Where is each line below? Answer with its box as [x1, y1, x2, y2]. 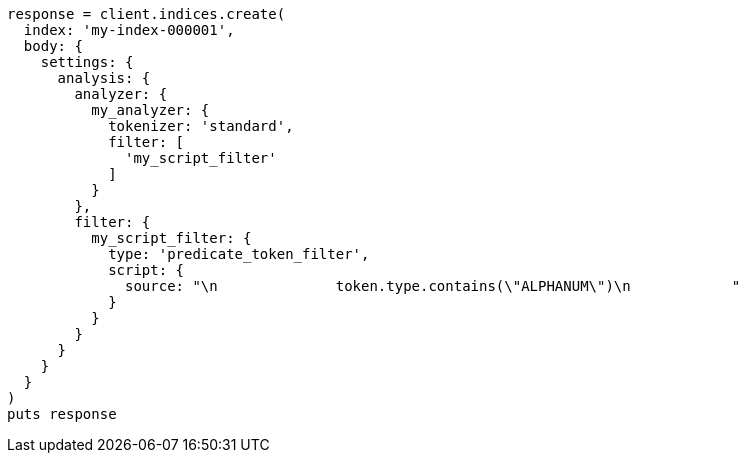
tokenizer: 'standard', [108, 118, 294, 134]
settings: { [40, 54, 134, 70]
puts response [7, 406, 117, 422]
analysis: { [57, 70, 151, 86]
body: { [23, 38, 83, 54]
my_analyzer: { [91, 102, 210, 118]
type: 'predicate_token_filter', [108, 246, 370, 262]
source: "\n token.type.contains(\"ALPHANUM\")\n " [125, 278, 741, 294]
